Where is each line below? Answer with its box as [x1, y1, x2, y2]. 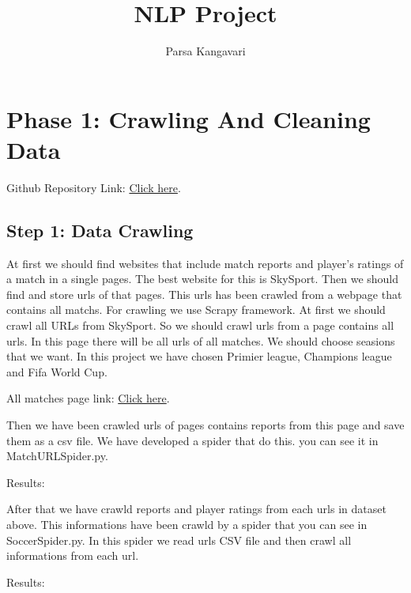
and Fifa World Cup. [6, 363, 107, 380]
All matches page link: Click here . [6, 390, 170, 406]
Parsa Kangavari [165, 43, 246, 59]
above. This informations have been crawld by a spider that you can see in [6, 516, 368, 532]
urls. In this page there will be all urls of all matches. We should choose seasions [6, 332, 395, 349]
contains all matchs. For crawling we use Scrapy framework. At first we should [6, 301, 386, 318]
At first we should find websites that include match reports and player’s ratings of [6, 255, 404, 271]
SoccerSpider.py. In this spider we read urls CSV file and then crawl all [6, 531, 352, 548]
